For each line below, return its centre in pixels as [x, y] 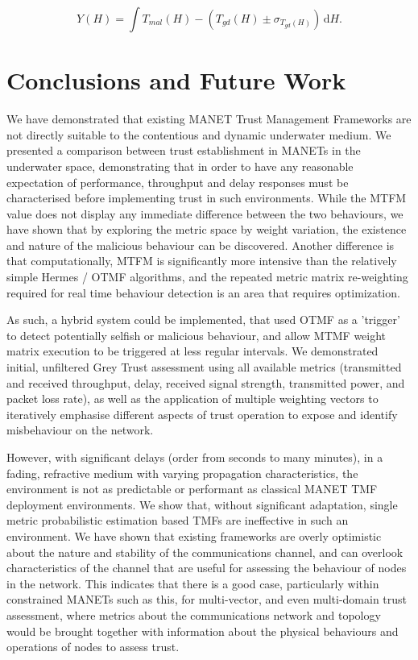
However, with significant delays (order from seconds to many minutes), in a [195, 457]
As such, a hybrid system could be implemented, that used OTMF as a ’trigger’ [203, 320]
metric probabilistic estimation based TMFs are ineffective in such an [178, 520]
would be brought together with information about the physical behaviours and [203, 631]
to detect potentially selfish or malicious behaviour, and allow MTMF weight [197, 335]
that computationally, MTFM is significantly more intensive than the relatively [202, 261]
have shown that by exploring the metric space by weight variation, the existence [207, 229]
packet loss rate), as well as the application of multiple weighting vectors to [192, 398]
